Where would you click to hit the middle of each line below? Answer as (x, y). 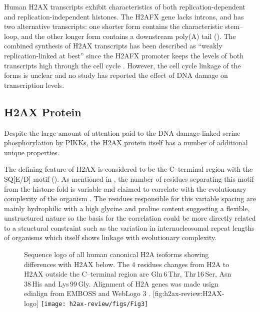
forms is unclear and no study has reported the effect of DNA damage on (116, 75)
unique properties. (32, 152)
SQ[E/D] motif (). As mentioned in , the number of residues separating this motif (129, 178)
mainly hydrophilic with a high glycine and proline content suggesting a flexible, (127, 208)
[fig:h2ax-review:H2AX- (188, 293)
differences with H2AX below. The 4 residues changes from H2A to (127, 264)
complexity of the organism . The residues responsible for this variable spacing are (130, 198)
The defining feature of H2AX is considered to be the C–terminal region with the (128, 169)
